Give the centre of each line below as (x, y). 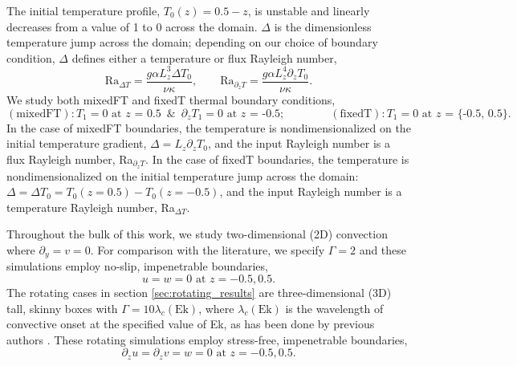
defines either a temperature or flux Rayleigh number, (204, 57)
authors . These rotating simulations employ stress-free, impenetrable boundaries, (207, 339)
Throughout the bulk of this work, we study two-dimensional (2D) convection (197, 234)
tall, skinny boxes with (62, 308)
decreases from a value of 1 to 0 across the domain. (132, 26)
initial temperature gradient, (77, 143)
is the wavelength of (334, 308)
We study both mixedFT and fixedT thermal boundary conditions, (171, 99)
